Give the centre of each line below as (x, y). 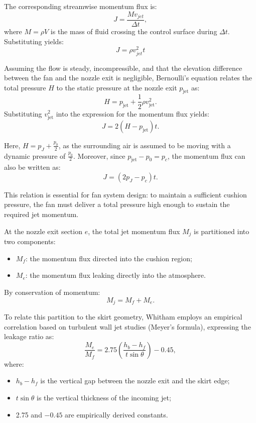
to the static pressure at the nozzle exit (117, 87)
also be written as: (32, 167)
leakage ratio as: (29, 336)
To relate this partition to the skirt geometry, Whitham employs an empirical (123, 316)
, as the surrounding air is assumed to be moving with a (145, 145)
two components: (30, 241)
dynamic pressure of (35, 155)
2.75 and (29, 414)
